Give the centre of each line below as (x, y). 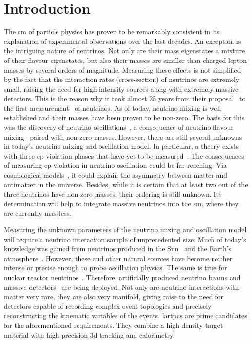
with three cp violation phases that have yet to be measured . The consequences (124, 155)
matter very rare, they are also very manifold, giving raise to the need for (114, 296)
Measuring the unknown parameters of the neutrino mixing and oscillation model (125, 229)
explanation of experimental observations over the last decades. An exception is (123, 41)
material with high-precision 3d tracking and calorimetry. (89, 334)
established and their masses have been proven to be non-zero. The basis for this (124, 117)
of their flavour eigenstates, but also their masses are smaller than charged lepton (126, 60)
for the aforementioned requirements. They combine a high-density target (114, 325)
